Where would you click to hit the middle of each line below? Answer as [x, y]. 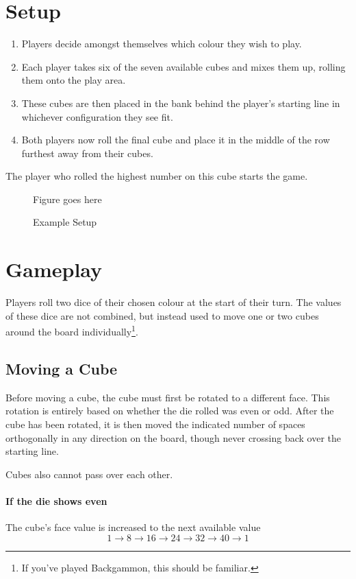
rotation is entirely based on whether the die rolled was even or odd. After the [170, 411]
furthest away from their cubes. [87, 153]
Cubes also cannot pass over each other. [89, 474]
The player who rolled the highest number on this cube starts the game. [157, 176]
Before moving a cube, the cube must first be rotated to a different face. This [168, 397]
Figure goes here [67, 199]
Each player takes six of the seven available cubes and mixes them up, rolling [183, 66]
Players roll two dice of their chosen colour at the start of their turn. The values [174, 302]
